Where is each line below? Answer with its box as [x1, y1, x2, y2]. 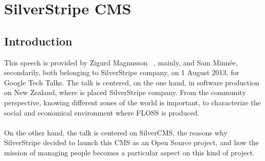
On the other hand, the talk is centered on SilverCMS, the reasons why [4, 127, 228, 137]
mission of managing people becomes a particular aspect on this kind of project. [4, 147, 255, 157]
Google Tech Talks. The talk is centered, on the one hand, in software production [4, 77, 259, 87]
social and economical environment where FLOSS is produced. [4, 107, 200, 118]
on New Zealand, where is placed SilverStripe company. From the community [4, 87, 246, 98]
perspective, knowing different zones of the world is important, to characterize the [4, 97, 261, 107]
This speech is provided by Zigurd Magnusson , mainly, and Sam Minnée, [4, 57, 238, 67]
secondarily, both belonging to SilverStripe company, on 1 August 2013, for [4, 67, 239, 78]
